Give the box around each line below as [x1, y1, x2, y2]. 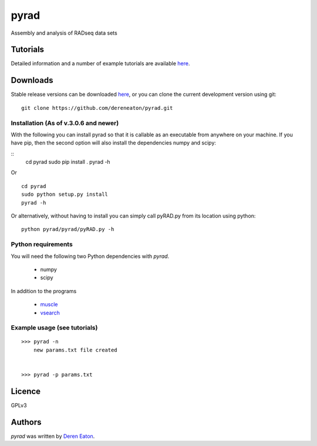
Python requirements [11, 240, 73, 249]
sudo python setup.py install [21, 191, 109, 198]
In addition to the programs [11, 287, 77, 294]
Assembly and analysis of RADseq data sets [11, 29, 117, 36]
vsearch [40, 309, 60, 316]
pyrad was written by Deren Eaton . [11, 432, 95, 440]
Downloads [11, 75, 53, 85]
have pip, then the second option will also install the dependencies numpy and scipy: [11, 139, 217, 146]
